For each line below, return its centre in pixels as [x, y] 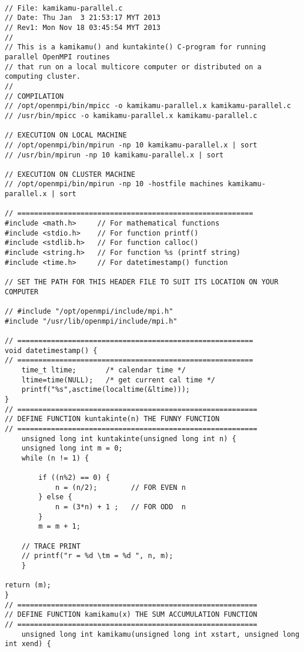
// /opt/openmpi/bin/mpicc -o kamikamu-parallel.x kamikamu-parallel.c [148, 106]
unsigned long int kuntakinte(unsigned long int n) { [129, 438]
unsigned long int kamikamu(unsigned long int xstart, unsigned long [161, 634]
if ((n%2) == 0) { [74, 478]
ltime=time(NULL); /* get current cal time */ [118, 380]
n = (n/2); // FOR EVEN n [120, 487]
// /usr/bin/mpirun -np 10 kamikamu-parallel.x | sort [114, 155]
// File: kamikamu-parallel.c [64, 8]
